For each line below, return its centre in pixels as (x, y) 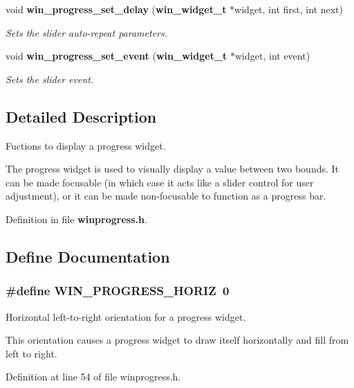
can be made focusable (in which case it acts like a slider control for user (160, 182)
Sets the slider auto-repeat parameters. (87, 32)
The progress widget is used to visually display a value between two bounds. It (173, 169)
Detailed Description (81, 116)
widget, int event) (273, 56)
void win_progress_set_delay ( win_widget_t (116, 9)
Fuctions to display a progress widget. (86, 145)
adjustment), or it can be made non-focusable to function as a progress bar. (166, 196)
